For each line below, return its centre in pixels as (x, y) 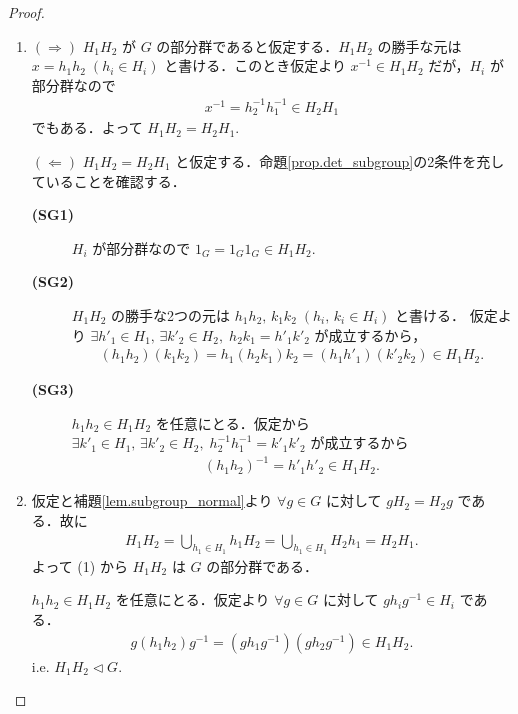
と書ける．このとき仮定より (255, 65)
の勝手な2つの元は (171, 314)
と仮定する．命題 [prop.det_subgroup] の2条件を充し (340, 160)
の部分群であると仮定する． (247, 45)
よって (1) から (79, 565)
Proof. (26, 12)
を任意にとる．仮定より (192, 599)
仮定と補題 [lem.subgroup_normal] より (152, 500)
